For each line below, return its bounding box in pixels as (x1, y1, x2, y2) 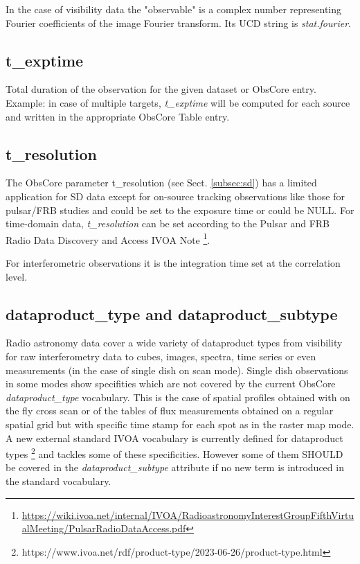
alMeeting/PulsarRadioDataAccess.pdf (21, 521, 186, 536)
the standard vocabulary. (6, 473, 111, 488)
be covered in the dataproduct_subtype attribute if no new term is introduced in (6, 460, 344, 475)
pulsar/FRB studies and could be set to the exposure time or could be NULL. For (6, 202, 354, 217)
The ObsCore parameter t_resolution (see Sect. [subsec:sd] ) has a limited (6, 175, 317, 190)
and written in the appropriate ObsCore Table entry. (6, 109, 230, 123)
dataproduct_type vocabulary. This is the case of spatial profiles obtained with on (6, 389, 350, 404)
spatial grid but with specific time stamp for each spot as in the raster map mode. (6, 416, 354, 431)
